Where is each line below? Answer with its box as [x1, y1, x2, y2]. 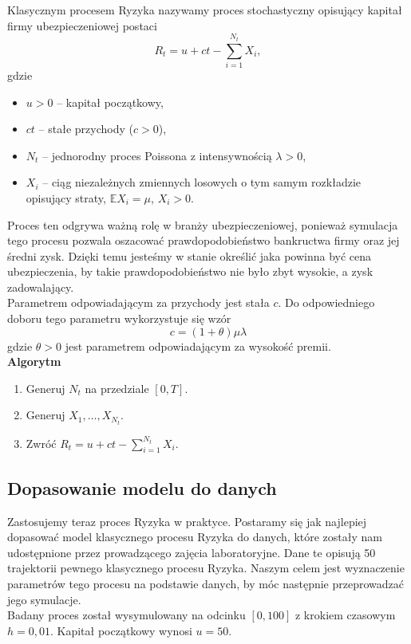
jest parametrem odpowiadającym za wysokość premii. [65, 337, 331, 354]
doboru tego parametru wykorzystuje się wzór [7, 310, 231, 327]
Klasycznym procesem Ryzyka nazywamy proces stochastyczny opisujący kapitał [7, 2, 402, 18]
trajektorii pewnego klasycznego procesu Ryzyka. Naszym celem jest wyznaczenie [7, 560, 405, 576]
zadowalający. [7, 278, 74, 295]
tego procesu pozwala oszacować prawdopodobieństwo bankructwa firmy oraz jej [7, 232, 400, 249]
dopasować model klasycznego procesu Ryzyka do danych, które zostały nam [7, 528, 382, 545]
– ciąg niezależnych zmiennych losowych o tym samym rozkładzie [42, 174, 361, 190]
